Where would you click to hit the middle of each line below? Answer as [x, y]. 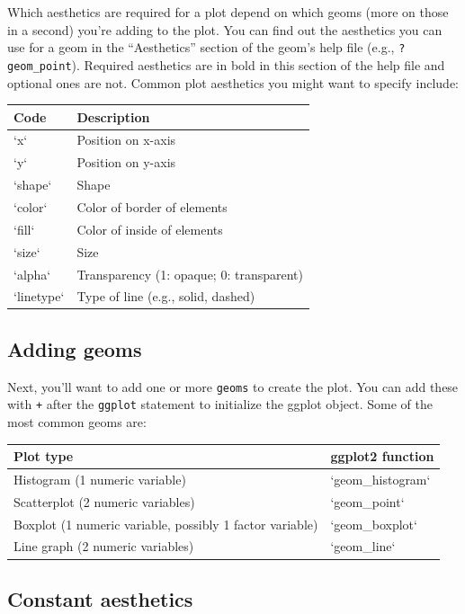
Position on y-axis [126, 162]
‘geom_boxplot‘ [374, 524]
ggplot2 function [382, 456]
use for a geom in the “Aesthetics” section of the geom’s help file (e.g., [201, 47]
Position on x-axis [126, 140]
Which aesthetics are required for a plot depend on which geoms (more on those [228, 12]
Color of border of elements [152, 206]
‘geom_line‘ [363, 546]
